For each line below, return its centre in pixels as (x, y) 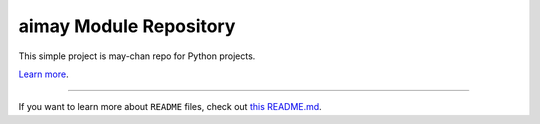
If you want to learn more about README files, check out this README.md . (170, 107)
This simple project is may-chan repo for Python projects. (137, 56)
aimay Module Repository (127, 26)
